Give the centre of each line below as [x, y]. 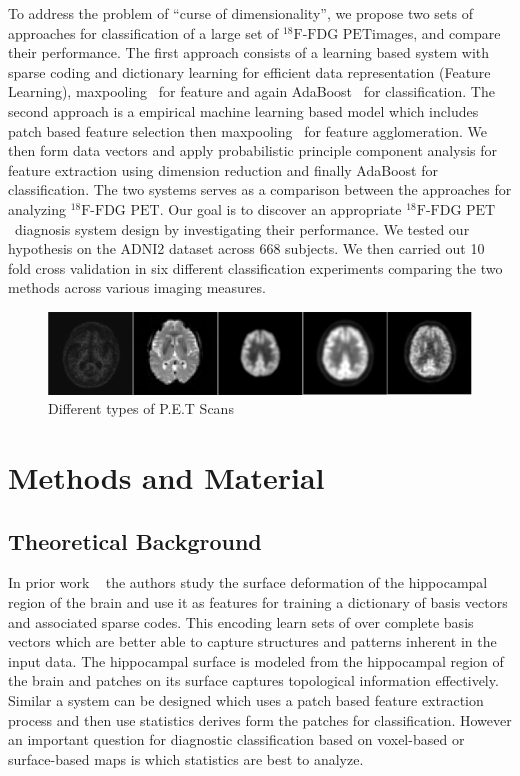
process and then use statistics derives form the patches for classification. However [260, 719]
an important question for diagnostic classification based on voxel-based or [236, 739]
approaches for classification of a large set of [143, 32]
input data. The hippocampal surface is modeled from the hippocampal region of [256, 660]
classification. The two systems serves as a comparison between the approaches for [260, 189]
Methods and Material [166, 477]
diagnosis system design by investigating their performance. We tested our [242, 228]
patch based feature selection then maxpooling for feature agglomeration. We [248, 130]
